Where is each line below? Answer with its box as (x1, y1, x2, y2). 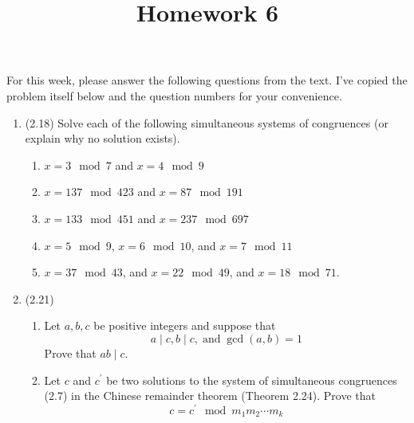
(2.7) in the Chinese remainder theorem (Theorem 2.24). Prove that (44, 387, 376, 404)
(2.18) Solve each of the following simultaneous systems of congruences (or (25, 114, 388, 131)
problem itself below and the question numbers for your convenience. (6, 87, 342, 104)
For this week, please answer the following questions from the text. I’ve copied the (6, 72, 408, 88)
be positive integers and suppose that (93, 317, 276, 334)
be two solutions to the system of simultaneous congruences (106, 371, 397, 388)
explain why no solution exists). (25, 130, 180, 147)
